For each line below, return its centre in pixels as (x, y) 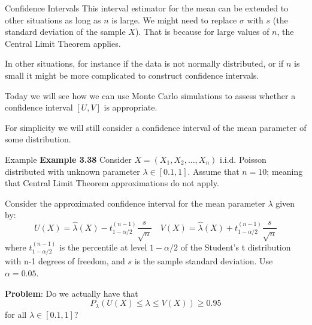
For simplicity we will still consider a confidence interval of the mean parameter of (156, 127)
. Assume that (213, 171)
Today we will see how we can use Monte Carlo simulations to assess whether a (150, 95)
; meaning (285, 171)
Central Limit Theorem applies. (63, 43)
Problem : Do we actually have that (72, 293)
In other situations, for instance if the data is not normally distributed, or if (144, 63)
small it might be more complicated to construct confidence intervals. (132, 75)
